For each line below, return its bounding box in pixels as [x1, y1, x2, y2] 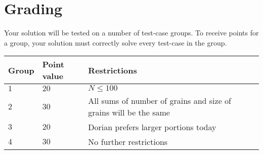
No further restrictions [88, 136, 168, 148]
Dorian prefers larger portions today [88, 121, 216, 133]
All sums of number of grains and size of [88, 95, 231, 107]
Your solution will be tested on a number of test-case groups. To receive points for [4, 27, 259, 38]
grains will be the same [88, 106, 170, 119]
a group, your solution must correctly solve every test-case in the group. [4, 37, 227, 48]
